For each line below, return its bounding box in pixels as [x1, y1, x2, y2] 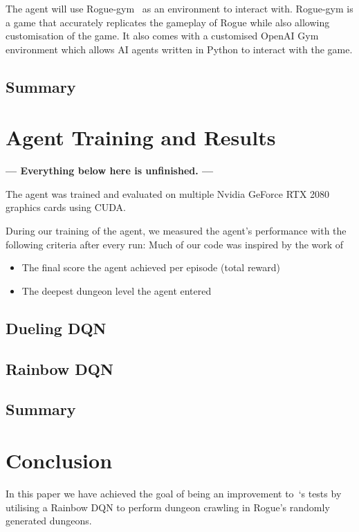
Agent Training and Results [6, 123, 276, 152]
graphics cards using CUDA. [6, 200, 126, 214]
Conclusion [6, 446, 113, 474]
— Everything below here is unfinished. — [6, 163, 214, 178]
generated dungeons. [6, 513, 92, 528]
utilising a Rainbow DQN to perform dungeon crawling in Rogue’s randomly [6, 499, 330, 514]
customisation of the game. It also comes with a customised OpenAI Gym [6, 28, 319, 43]
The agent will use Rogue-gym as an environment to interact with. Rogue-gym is [6, 1, 353, 15]
